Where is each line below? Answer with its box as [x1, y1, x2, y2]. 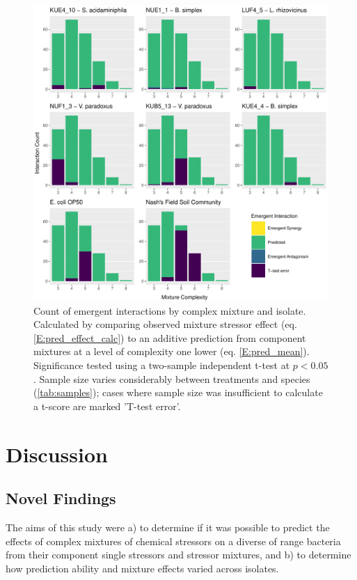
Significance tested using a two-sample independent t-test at [33, 357, 290, 372]
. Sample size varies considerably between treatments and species [33, 371, 310, 386]
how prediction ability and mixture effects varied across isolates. [6, 561, 279, 575]
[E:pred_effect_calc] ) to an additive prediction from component [33, 330, 306, 345]
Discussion [6, 439, 108, 468]
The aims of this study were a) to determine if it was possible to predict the [6, 519, 330, 534]
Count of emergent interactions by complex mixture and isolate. [33, 303, 306, 318]
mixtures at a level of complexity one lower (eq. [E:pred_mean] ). [33, 344, 310, 359]
